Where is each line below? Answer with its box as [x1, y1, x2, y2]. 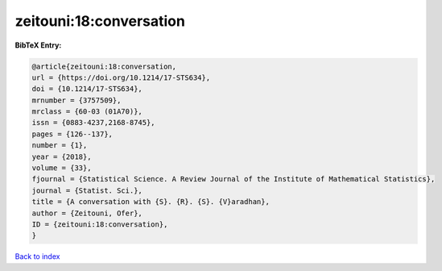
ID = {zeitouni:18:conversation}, [31, 220, 168, 229]
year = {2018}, [31, 152, 92, 161]
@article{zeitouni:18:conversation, [31, 61, 177, 71]
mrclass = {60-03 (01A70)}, [31, 107, 143, 116]
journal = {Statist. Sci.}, [31, 186, 143, 195]
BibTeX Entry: [14, 40, 62, 50]
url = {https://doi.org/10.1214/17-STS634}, [31, 73, 211, 82]
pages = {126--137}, [31, 129, 113, 139]
